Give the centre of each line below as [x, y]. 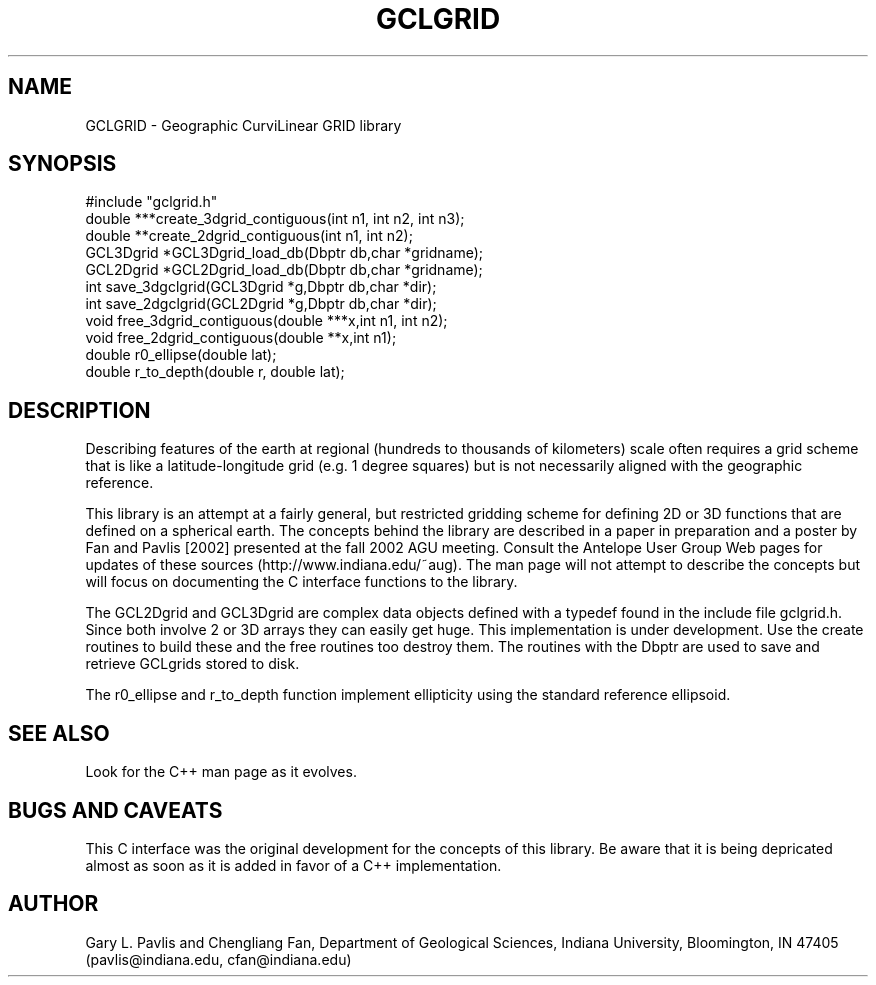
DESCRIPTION [79, 410]
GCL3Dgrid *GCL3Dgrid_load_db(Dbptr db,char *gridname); [284, 253]
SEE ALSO [59, 733]
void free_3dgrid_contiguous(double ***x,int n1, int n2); [266, 321]
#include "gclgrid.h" [151, 202]
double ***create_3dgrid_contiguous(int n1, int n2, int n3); [275, 219]
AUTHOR [53, 904]
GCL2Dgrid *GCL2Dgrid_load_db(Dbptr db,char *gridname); [284, 270]
